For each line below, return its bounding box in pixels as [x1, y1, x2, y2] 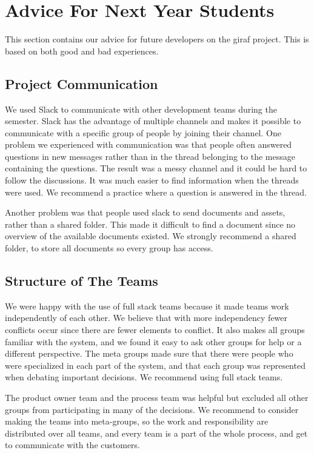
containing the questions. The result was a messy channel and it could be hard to [5, 162, 307, 174]
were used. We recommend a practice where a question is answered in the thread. [5, 185, 307, 198]
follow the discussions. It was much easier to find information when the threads [5, 174, 299, 187]
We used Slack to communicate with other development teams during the [5, 102, 277, 115]
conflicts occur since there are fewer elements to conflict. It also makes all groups [5, 323, 305, 336]
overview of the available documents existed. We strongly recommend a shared [5, 230, 296, 242]
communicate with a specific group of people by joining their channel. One [5, 126, 281, 139]
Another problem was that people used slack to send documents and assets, [5, 206, 286, 219]
